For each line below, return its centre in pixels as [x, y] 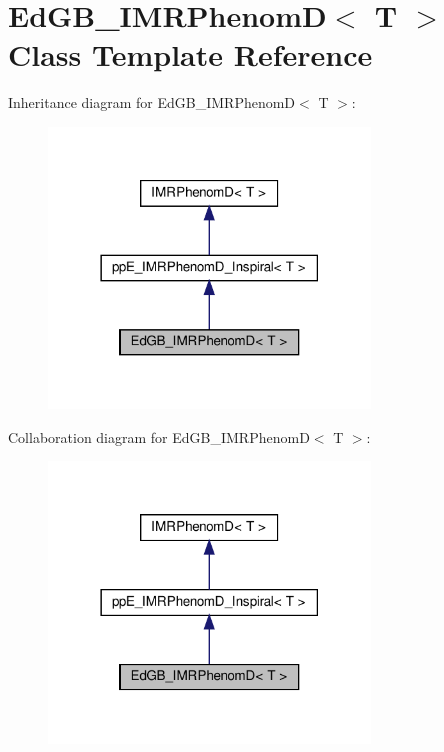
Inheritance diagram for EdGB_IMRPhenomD [152, 102]
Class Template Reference [190, 54]
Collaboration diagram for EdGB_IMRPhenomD [159, 436]
